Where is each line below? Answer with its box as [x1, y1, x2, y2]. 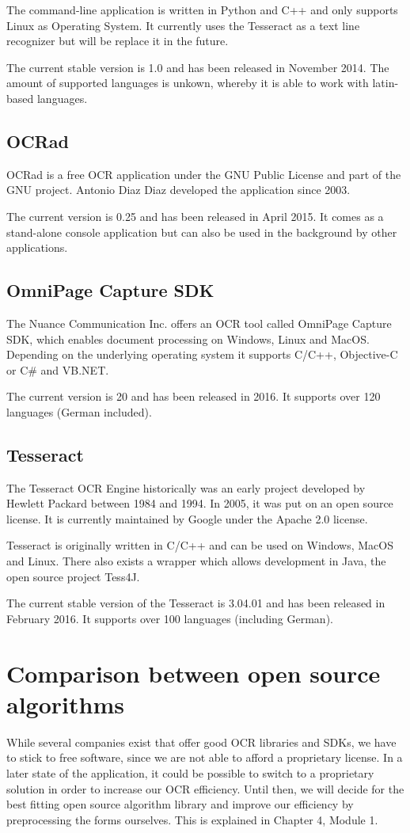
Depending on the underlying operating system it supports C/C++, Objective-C [6, 346, 398, 363]
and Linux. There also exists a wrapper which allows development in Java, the [6, 553, 386, 569]
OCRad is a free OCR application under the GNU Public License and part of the [6, 165, 401, 182]
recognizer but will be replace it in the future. [6, 32, 229, 49]
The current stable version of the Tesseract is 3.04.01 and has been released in [6, 595, 385, 611]
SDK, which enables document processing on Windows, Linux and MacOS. [6, 330, 370, 347]
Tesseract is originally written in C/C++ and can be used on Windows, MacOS [6, 537, 393, 553]
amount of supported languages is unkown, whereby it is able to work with [6, 74, 369, 91]
